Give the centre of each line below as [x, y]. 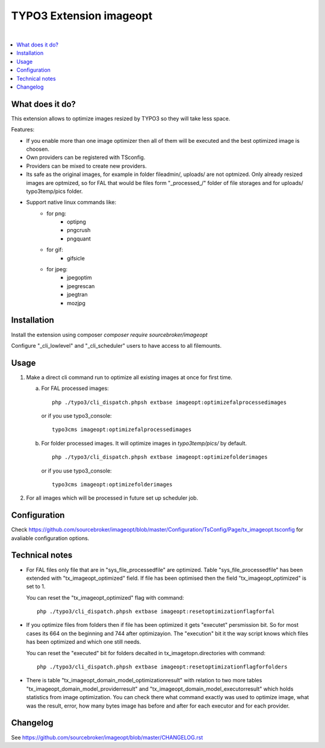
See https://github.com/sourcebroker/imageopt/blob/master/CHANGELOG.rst [107, 737]
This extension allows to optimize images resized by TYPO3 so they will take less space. [121, 118]
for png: [56, 213]
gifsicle [76, 258]
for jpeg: [57, 269]
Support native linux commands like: [71, 203]
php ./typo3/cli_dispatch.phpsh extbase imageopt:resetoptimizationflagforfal [156, 611]
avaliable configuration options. [50, 538]
